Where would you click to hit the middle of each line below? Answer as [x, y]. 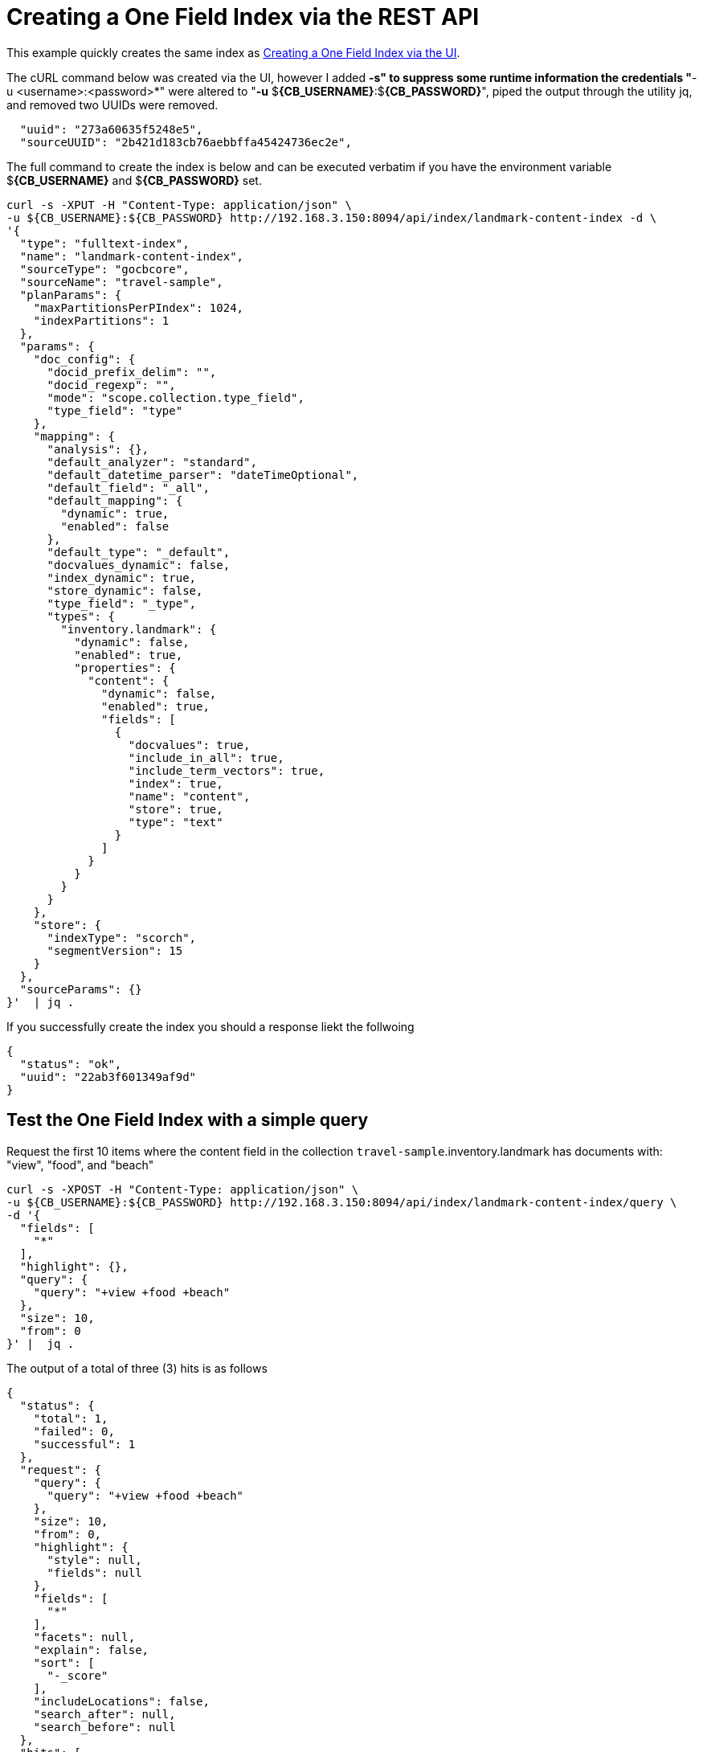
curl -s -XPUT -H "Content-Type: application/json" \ [179, 205]
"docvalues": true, [189, 745]
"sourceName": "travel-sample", [121, 282]
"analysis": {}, [98, 449]
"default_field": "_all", [128, 487]
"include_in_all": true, [206, 757]
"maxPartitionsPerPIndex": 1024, [139, 307]
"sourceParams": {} [81, 989]
